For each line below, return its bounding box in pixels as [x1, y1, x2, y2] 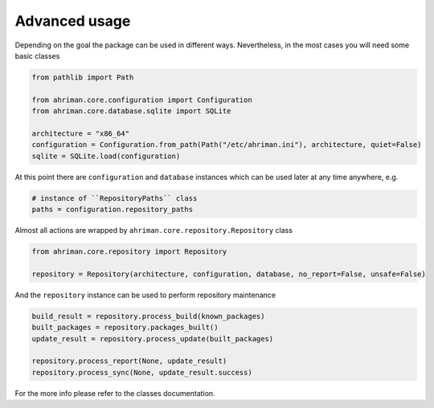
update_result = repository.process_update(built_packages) [31, 334, 274, 343]
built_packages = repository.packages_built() [31, 323, 219, 333]
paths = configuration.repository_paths [31, 205, 193, 214]
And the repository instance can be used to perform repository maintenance [14, 290, 276, 300]
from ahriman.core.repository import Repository [31, 247, 227, 256]
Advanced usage [14, 12, 131, 30]
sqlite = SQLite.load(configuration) [31, 151, 181, 161]
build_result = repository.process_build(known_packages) [31, 312, 265, 320]
